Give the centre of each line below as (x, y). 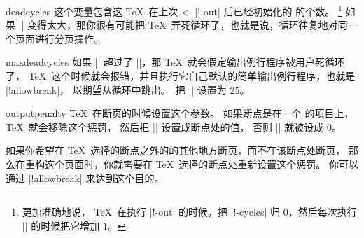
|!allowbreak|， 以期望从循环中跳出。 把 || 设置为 (116, 89)
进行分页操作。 (69, 38)
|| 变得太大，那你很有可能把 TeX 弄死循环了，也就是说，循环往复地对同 (183, 25)
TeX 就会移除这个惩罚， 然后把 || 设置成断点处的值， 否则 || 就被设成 (165, 126)
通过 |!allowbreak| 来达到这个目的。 (85, 177)
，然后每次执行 (322, 212)
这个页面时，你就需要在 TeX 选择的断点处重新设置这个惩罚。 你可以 (201, 164)
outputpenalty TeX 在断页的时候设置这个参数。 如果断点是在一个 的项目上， (180, 113)
